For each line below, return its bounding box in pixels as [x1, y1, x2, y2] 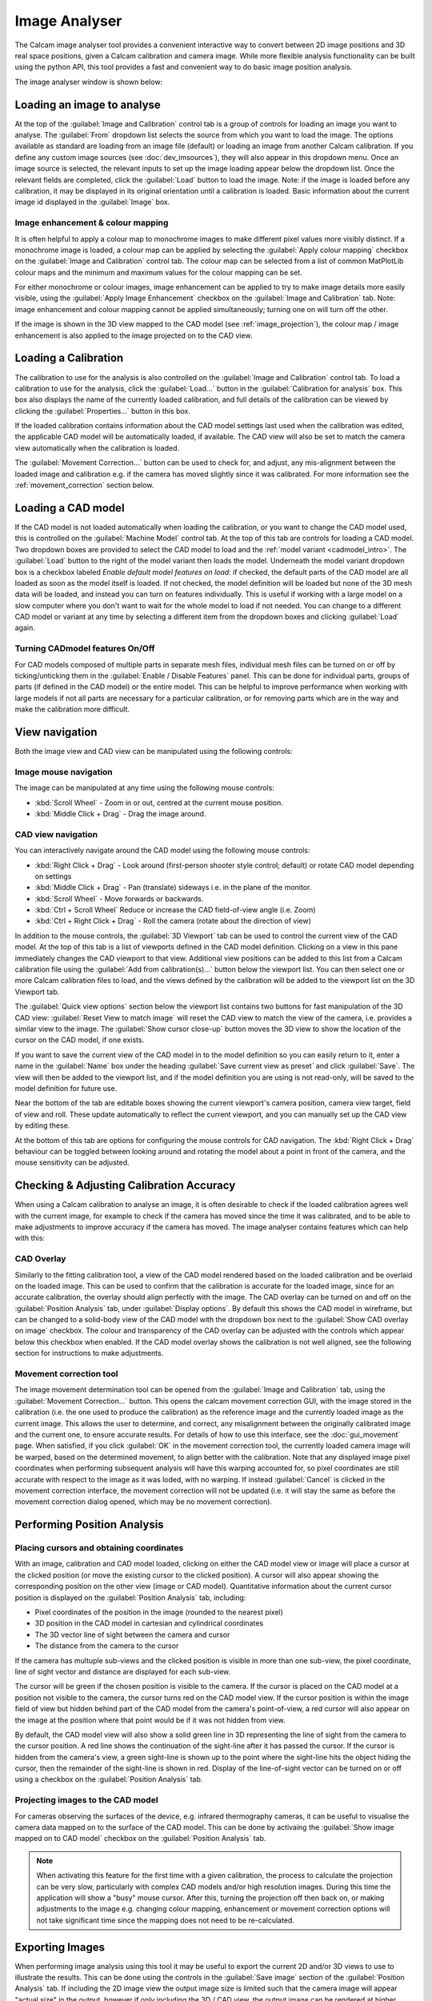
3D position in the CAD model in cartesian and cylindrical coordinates [34, 1618, 264, 1628]
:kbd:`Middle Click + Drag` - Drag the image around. [34, 809, 206, 818]
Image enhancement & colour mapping [14, 217, 169, 228]
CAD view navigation [14, 828, 98, 840]
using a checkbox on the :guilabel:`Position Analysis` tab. [14, 1774, 203, 1784]
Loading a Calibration [14, 351, 124, 365]
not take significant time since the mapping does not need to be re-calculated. [36, 1915, 295, 1925]
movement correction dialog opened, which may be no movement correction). [14, 1497, 272, 1506]
